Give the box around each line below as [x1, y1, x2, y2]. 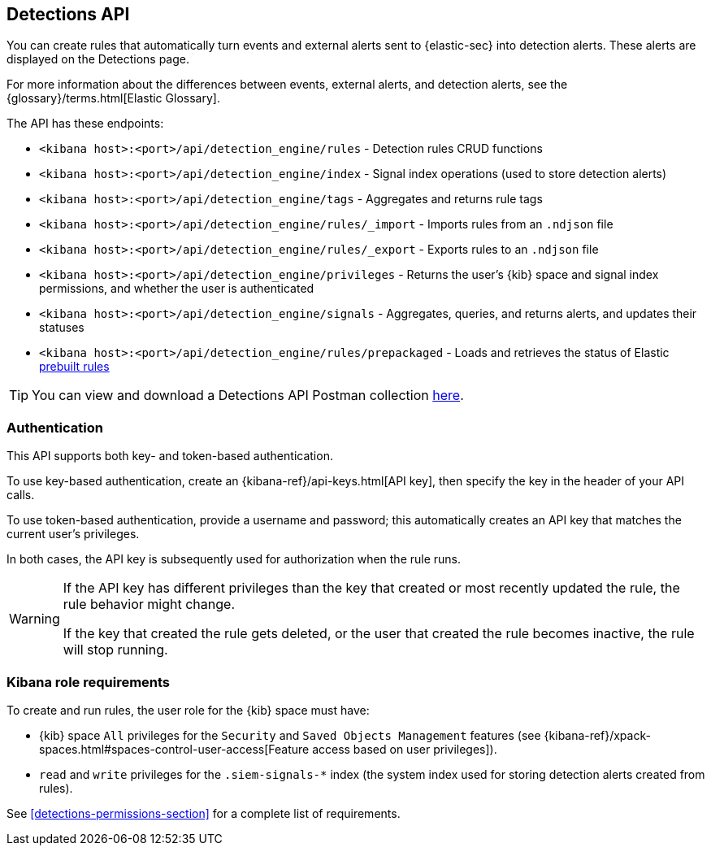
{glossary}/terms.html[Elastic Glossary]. [7, 91, 220, 106]
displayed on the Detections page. [7, 52, 189, 67]
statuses [39, 320, 85, 335]
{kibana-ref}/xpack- [544, 728, 651, 742]
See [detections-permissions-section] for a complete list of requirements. [7, 806, 401, 820]
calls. [7, 488, 35, 502]
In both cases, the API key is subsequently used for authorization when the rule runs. [7, 552, 462, 567]
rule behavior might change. [63, 596, 236, 613]
